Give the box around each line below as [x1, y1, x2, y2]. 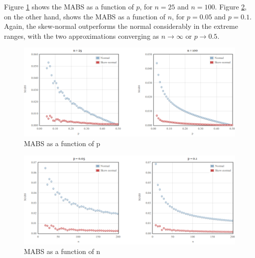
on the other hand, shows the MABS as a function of [4, 11, 166, 21]
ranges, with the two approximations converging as [4, 30, 159, 41]
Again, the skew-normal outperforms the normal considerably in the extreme [4, 21, 238, 31]
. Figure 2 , [215, 1, 247, 11]
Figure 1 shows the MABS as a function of [4, 1, 134, 11]
